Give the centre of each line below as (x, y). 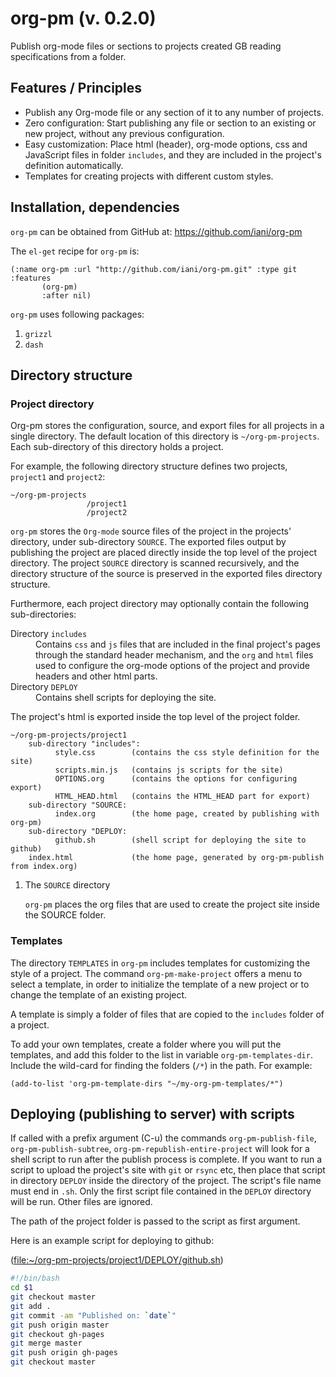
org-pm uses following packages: (77, 314)
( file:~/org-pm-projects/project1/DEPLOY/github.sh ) (117, 1260)
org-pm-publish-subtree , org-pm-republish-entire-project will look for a (160, 1149)
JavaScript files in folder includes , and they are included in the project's (173, 154)
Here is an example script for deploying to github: (112, 1241)
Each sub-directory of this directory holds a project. (117, 447)
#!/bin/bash (35, 1278)
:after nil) (66, 295)
